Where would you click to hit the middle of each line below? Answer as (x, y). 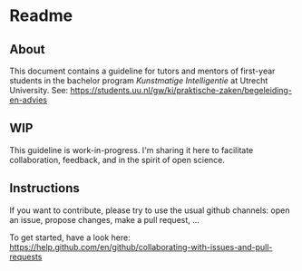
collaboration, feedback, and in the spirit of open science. (117, 160)
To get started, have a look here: (70, 237)
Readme (41, 16)
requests (26, 256)
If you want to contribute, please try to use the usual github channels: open (150, 210)
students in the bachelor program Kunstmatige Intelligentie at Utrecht (139, 81)
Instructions (44, 188)
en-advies (29, 100)
